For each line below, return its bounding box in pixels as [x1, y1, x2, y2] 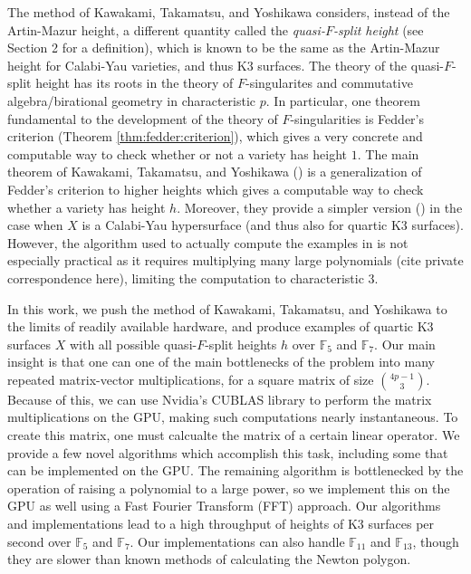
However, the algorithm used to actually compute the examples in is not [7, 233, 409, 252]
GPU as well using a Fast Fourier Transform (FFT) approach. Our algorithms [7, 496, 441, 515]
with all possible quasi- [69, 334, 197, 353]
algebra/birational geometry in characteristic [7, 91, 256, 110]
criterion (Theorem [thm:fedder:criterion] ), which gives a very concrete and [7, 127, 423, 146]
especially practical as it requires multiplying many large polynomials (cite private [7, 251, 464, 270]
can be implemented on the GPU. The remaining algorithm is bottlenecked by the [7, 461, 464, 480]
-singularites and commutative [245, 73, 413, 92]
